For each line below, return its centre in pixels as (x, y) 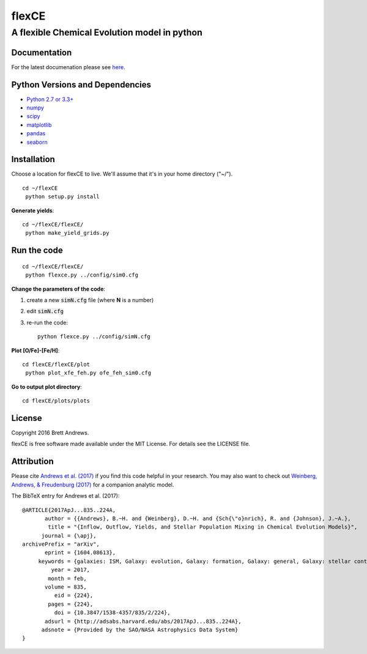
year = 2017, (71, 570)
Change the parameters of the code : (58, 289)
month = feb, (67, 578)
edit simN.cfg (45, 311)
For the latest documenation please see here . (68, 67)
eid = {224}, (74, 596)
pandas (36, 133)
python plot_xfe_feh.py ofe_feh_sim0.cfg (88, 373)
